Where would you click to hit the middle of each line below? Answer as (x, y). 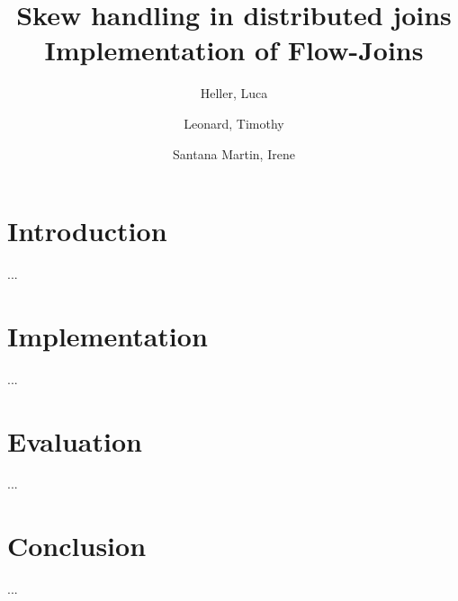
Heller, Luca (234, 93)
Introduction (87, 231)
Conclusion (77, 546)
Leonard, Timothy (234, 123)
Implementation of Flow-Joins (234, 50)
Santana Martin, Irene (234, 153)
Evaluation (75, 440)
